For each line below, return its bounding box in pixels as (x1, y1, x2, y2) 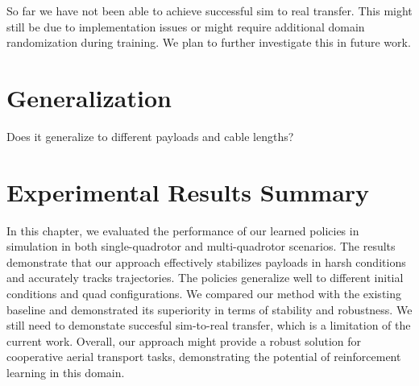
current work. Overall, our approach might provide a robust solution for (6, 332, 362, 349)
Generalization (6, 81, 172, 114)
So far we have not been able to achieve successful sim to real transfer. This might (6, 2, 413, 19)
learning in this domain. (6, 363, 125, 380)
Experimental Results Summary (6, 175, 370, 208)
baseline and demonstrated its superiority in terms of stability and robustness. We (6, 301, 413, 318)
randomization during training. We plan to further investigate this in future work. (6, 34, 411, 51)
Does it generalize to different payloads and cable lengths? (6, 127, 294, 144)
